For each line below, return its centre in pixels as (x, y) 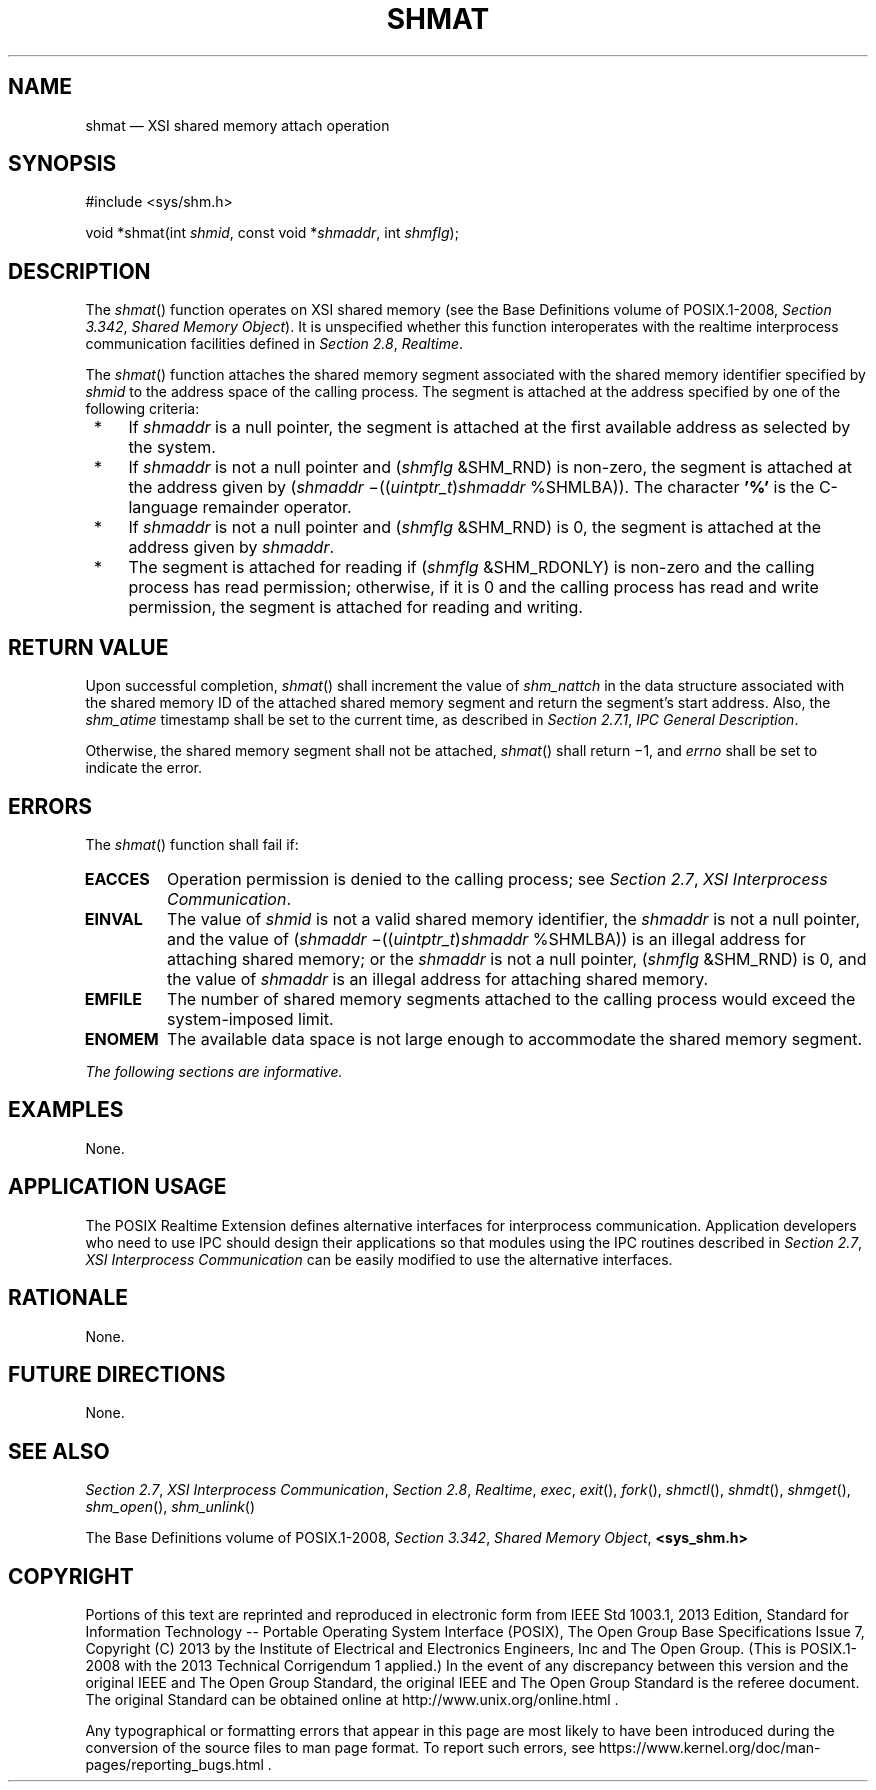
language (163, 507)
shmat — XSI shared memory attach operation (237, 125)
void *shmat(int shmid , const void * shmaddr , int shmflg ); (272, 233)
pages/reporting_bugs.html (174, 1765)
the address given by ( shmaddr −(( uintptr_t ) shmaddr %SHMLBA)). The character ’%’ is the (471, 487)
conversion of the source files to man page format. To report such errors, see (340, 1748)
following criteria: (142, 409)
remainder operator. (277, 507)
